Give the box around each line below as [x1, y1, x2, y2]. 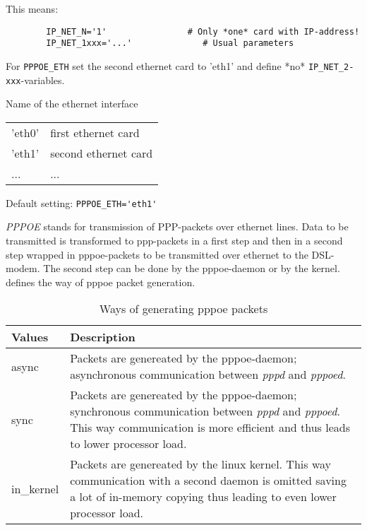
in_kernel [11, 480, 59, 497]
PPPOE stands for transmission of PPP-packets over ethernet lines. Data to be [6, 219, 349, 234]
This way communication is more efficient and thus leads [70, 419, 350, 436]
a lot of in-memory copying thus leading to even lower [70, 488, 337, 505]
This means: [6, 1, 59, 16]
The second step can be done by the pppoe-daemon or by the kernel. [43, 261, 340, 276]
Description [70, 329, 136, 346]
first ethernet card [50, 124, 140, 141]
